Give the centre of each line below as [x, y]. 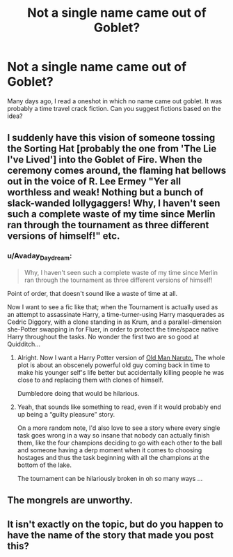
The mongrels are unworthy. [70, 500]
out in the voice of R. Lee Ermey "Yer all [94, 182]
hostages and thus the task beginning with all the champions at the [113, 457]
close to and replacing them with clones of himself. [90, 380]
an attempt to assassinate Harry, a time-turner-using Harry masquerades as [116, 314]
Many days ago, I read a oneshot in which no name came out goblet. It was [115, 101]
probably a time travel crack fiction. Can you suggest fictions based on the [114, 108]
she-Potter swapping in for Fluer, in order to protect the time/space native [113, 329]
